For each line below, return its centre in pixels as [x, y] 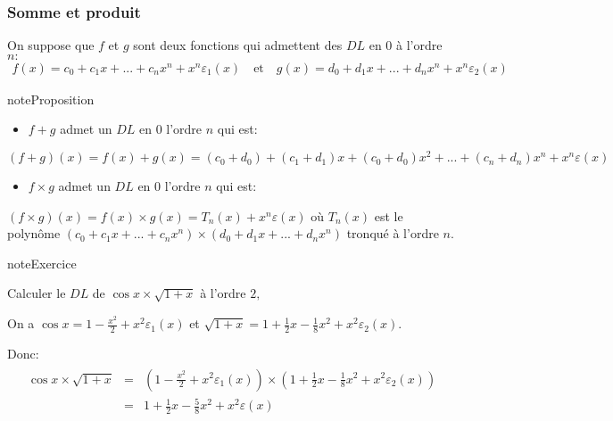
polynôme [34, 233]
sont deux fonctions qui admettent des [238, 45]
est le [389, 215]
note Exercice [42, 263]
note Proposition [51, 99]
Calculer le [37, 293]
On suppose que [51, 45]
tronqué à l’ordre [393, 233]
